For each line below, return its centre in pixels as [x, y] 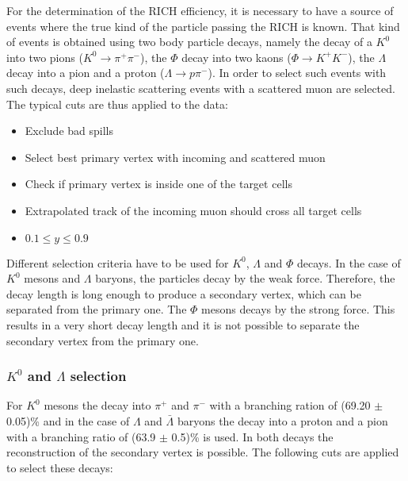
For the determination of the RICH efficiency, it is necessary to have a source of [200, 10]
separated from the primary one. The [97, 309]
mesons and [52, 278]
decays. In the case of [349, 262]
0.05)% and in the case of [68, 420]
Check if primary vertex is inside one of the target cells [158, 184]
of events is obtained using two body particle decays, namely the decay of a [189, 42]
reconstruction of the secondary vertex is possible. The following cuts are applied [203, 452]
